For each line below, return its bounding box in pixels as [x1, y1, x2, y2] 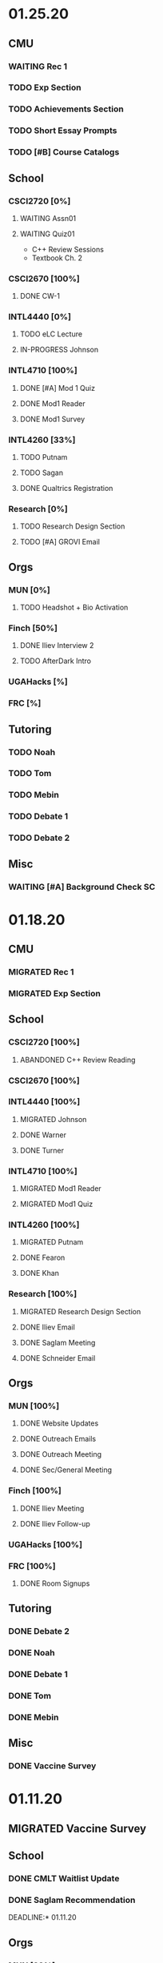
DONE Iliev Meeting [19, 1503, 85, 1513]
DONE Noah [8, 1647, 56, 1659]
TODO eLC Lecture [19, 329, 82, 339]
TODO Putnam [19, 453, 68, 462]
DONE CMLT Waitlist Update [8, 1873, 120, 1885]
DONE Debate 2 [8, 1626, 70, 1637]
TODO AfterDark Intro [19, 656, 92, 666]
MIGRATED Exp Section [8, 988, 101, 999]
